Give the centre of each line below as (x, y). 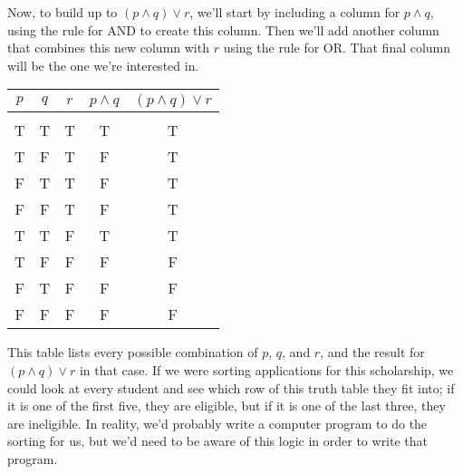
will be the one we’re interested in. (103, 65)
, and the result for (372, 352)
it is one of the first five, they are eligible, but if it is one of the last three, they (227, 406)
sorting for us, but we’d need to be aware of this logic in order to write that (218, 441)
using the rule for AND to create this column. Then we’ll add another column (223, 29)
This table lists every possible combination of (133, 352)
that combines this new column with (108, 48)
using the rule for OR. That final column (337, 48)
